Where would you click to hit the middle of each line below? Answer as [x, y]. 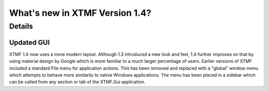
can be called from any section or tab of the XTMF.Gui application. [77, 82]
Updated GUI [29, 42]
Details [21, 26]
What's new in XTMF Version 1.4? [80, 13]
